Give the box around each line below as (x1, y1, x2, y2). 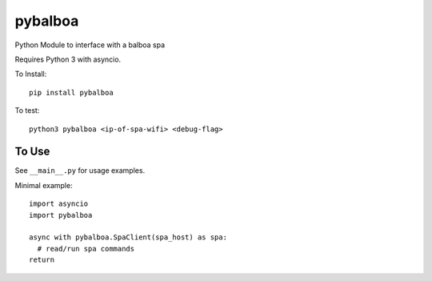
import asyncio (29, 199, 89, 208)
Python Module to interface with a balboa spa (14, 40, 166, 50)
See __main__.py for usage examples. (14, 166, 146, 175)
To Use (14, 145, 50, 159)
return (29, 255, 55, 264)
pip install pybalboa (29, 88, 114, 97)
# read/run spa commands (37, 244, 135, 253)
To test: (14, 106, 40, 115)
